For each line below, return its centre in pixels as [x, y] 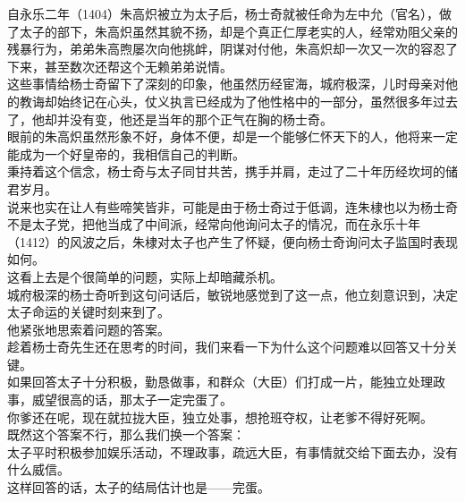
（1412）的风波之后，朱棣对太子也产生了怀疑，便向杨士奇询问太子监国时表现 [232, 241]
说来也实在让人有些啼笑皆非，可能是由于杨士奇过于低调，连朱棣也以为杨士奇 [232, 206]
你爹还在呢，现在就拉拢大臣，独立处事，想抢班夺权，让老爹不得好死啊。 [220, 417]
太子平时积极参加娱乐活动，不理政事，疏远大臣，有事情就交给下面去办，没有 [232, 451]
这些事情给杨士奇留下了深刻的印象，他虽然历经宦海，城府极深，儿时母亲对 [226, 84]
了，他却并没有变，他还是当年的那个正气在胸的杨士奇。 [170, 119]
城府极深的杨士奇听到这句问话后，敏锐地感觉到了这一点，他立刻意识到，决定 [232, 294]
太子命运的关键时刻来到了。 [89, 312]
